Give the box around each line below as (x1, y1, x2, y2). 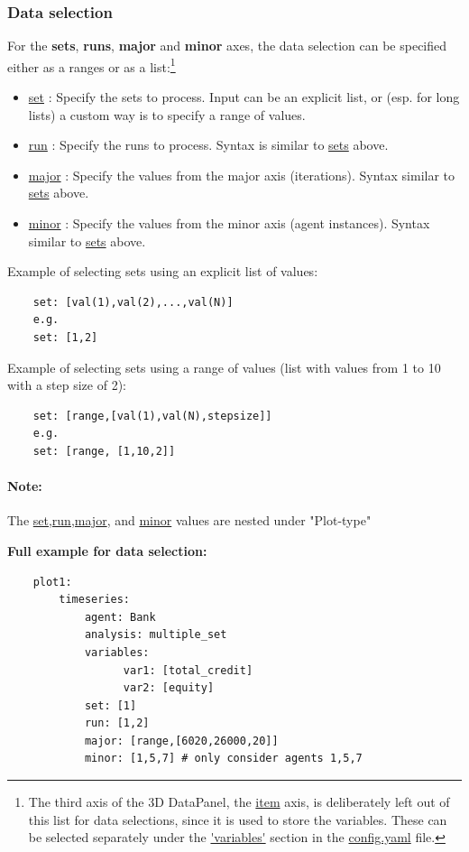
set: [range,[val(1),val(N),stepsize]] (32, 409, 272, 422)
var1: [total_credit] (123, 663, 253, 677)
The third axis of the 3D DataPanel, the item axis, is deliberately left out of (28, 792, 450, 811)
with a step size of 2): (7, 375, 126, 394)
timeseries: (59, 593, 131, 607)
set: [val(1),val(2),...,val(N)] (32, 295, 234, 309)
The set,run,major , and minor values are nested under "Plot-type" (7, 511, 372, 530)
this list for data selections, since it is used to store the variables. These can (28, 810, 447, 829)
